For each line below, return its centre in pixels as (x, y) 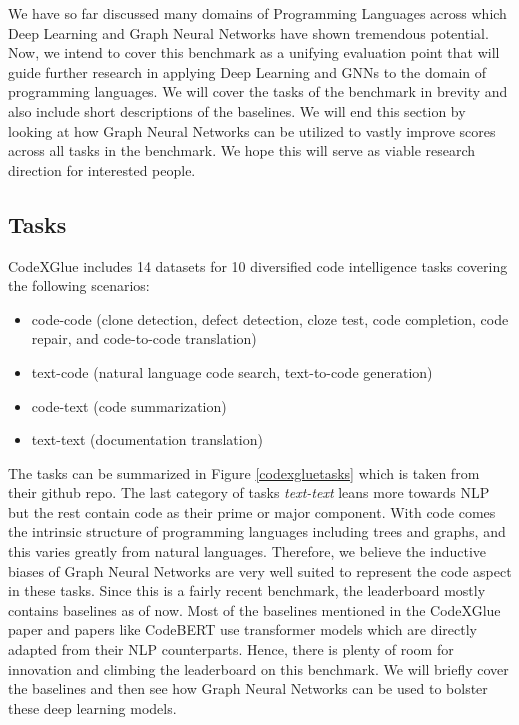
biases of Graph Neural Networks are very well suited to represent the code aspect (260, 570)
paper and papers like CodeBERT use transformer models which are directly (243, 629)
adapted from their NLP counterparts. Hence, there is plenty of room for (231, 649)
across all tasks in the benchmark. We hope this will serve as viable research (242, 150)
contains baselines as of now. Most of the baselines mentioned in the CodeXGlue (254, 609)
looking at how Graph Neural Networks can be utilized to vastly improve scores (252, 130)
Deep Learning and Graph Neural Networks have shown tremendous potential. (248, 32)
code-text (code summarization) (129, 405)
